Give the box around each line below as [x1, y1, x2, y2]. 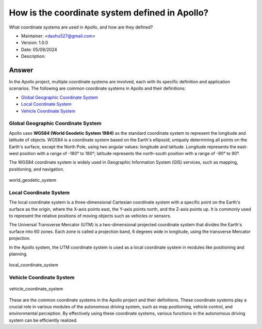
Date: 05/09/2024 [21, 47, 58, 52]
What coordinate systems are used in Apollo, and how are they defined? [9, 24, 153, 30]
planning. [9, 251, 28, 257]
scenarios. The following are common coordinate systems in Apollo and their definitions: [9, 85, 186, 92]
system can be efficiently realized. [9, 317, 78, 323]
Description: [21, 53, 46, 59]
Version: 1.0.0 [21, 40, 49, 46]
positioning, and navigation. [9, 166, 65, 172]
